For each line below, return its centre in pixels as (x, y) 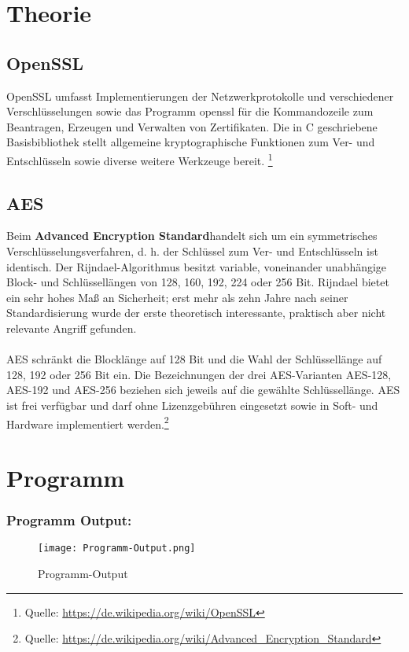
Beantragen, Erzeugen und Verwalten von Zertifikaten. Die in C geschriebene (192, 126)
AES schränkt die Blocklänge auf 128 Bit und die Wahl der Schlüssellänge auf (194, 359)
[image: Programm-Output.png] (117, 549)
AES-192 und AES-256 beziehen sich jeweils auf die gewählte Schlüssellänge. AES (203, 390)
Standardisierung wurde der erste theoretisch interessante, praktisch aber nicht (196, 313)
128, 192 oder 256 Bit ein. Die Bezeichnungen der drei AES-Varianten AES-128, (199, 374)
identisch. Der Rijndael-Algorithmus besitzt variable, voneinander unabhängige (197, 266)
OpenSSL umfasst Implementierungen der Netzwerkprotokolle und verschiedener (200, 96)
